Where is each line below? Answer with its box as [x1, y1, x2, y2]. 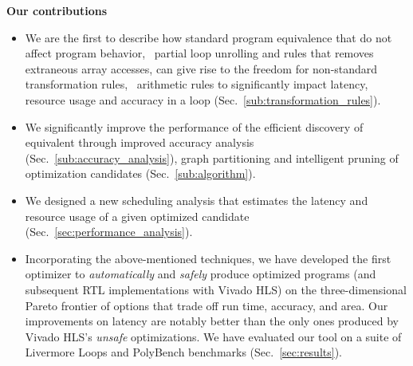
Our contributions [6, 2, 108, 18]
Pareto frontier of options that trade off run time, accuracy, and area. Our [25, 297, 388, 313]
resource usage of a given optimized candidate [25, 207, 250, 224]
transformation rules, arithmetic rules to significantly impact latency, [25, 76, 368, 92]
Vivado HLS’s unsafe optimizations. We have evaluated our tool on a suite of [25, 328, 402, 344]
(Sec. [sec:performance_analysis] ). [25, 223, 193, 240]
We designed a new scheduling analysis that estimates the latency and [25, 191, 368, 208]
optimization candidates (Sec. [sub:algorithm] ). [25, 165, 256, 182]
